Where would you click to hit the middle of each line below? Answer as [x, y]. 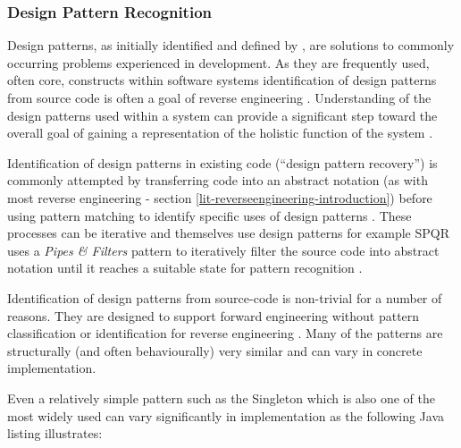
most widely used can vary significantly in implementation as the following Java [226, 415]
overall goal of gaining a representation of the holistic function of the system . [220, 133]
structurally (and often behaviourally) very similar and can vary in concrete [215, 350]
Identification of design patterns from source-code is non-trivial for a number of [225, 297]
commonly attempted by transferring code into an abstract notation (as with [218, 180]
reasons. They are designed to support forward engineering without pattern [214, 315]
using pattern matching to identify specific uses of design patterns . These [210, 215]
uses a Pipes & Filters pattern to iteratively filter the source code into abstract [223, 250]
